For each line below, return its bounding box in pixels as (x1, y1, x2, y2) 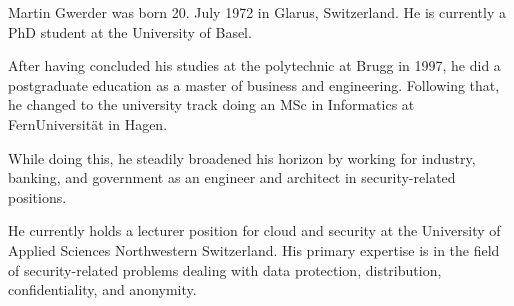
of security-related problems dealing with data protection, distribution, (8, 259, 442, 280)
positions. (8, 186, 67, 207)
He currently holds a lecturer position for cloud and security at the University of (8, 220, 501, 241)
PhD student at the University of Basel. (8, 21, 252, 42)
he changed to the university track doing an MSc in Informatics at (8, 94, 415, 115)
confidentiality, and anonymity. (8, 279, 197, 300)
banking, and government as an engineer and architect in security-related (8, 167, 456, 188)
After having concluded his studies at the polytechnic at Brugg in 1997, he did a (8, 55, 501, 76)
